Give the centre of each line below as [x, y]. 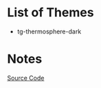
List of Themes [50, 13]
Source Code [26, 78]
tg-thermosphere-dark [49, 31]
